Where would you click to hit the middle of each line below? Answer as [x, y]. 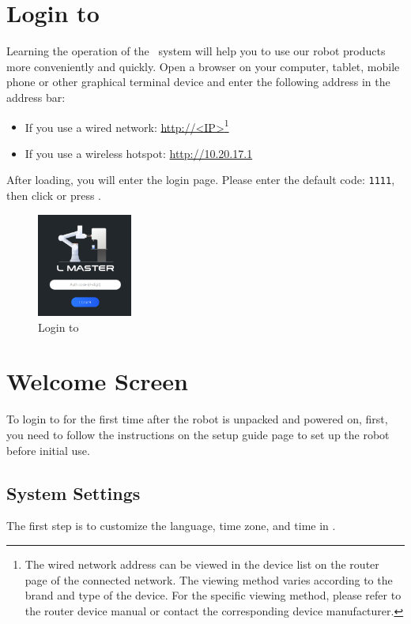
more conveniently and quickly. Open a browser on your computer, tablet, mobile [203, 66]
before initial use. [48, 450]
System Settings [74, 492]
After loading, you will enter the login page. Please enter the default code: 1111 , [201, 180]
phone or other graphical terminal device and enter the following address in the [198, 82]
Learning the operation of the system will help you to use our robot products [196, 51]
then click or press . [54, 195]
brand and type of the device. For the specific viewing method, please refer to [213, 595]
